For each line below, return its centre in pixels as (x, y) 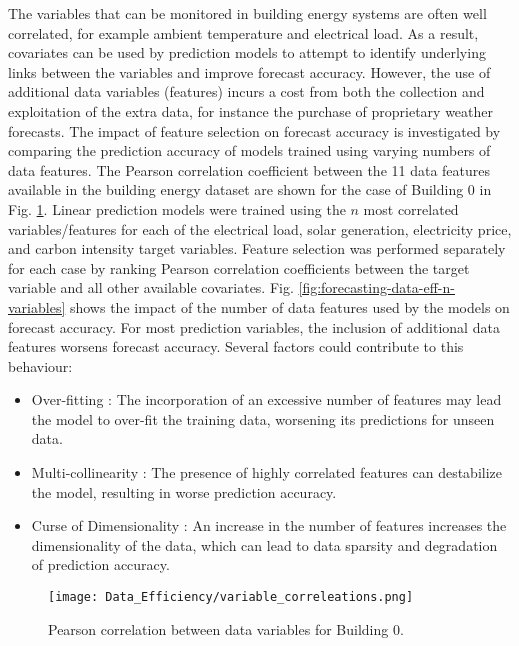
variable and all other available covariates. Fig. (151, 287)
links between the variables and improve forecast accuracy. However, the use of (249, 71)
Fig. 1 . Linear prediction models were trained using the (177, 208)
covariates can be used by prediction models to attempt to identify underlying (247, 52)
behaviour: (40, 365)
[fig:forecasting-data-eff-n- (376, 287)
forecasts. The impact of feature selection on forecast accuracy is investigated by (254, 130)
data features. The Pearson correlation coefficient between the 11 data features (249, 169)
